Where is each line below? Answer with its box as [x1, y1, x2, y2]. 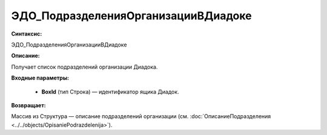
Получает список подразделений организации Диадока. [11, 63, 158, 71]
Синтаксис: [11, 30, 42, 37]
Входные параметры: [11, 74, 70, 81]
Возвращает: [11, 101, 46, 108]
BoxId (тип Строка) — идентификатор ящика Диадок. [41, 88, 179, 95]
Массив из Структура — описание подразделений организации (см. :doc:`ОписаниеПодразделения [11, 113, 271, 120]
